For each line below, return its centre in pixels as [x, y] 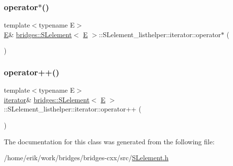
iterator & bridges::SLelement [47, 99]
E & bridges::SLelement [38, 34]
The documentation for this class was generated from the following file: [109, 141]
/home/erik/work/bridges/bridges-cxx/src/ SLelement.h [86, 158]
